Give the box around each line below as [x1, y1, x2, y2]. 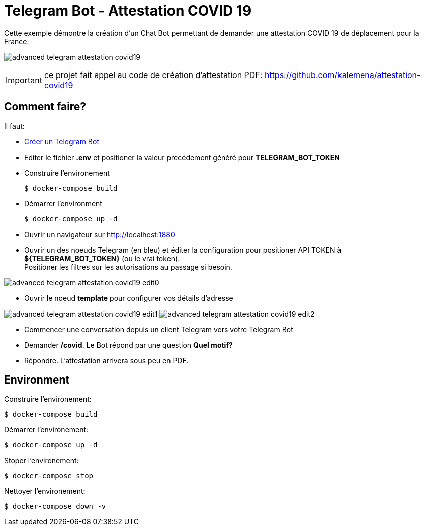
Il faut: [4, 121, 25, 130]
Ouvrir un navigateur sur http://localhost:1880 [24, 230, 175, 239]
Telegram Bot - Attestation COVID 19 [4, 2, 252, 19]
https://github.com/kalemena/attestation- [264, 69, 421, 80]
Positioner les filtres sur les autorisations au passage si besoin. [24, 262, 232, 271]
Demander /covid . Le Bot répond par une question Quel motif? [24, 340, 233, 349]
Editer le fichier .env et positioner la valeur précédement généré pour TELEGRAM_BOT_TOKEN [24, 153, 340, 162]
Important [6, 74, 42, 85]
